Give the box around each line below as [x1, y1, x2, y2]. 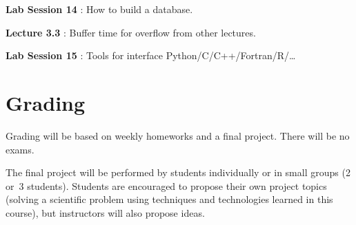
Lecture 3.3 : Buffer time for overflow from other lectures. [6, 25, 256, 39]
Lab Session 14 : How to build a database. [6, 2, 193, 16]
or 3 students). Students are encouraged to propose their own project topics [6, 178, 327, 193]
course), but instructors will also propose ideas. [6, 205, 205, 219]
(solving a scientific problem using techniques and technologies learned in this [6, 192, 333, 206]
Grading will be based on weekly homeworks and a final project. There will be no [6, 128, 350, 142]
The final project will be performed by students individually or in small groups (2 [6, 165, 350, 180]
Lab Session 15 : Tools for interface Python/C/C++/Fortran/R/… [6, 48, 296, 63]
